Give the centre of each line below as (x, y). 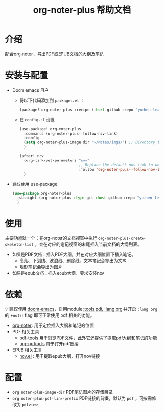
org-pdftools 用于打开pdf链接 (49, 344)
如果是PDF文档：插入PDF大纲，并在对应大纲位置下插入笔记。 (74, 254)
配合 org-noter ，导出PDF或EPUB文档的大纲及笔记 (54, 54)
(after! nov (31, 156)
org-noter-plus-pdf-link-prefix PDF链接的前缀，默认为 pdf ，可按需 (82, 398)
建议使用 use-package (35, 184)
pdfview (30, 405)
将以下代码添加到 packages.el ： (52, 100)
